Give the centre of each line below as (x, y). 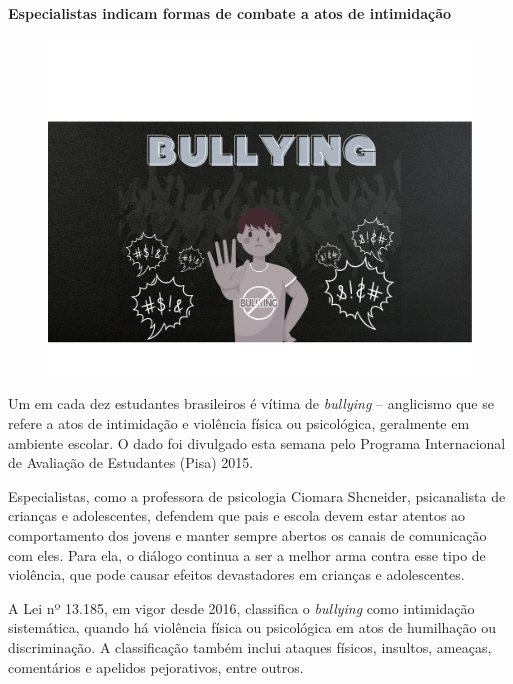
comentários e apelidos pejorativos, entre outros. (156, 666)
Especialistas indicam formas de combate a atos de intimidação (230, 13)
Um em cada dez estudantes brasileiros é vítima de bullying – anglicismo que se (251, 403)
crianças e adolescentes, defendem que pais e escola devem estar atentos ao (237, 515)
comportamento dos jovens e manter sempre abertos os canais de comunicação (247, 535)
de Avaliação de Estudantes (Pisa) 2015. (131, 462)
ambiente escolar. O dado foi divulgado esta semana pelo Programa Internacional (257, 442)
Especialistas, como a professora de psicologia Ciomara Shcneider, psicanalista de (257, 495)
